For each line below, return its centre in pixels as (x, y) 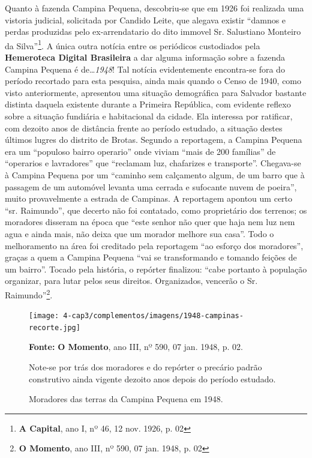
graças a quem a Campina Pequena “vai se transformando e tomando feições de (151, 257)
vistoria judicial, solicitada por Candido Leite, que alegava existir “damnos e (145, 20)
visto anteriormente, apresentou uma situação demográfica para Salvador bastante (156, 92)
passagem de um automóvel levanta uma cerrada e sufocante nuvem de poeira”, (151, 186)
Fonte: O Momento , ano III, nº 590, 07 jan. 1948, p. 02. (136, 347)
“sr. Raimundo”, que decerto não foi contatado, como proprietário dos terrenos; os (156, 210)
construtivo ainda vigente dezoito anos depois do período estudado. (152, 378)
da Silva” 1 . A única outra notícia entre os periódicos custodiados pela (133, 44)
